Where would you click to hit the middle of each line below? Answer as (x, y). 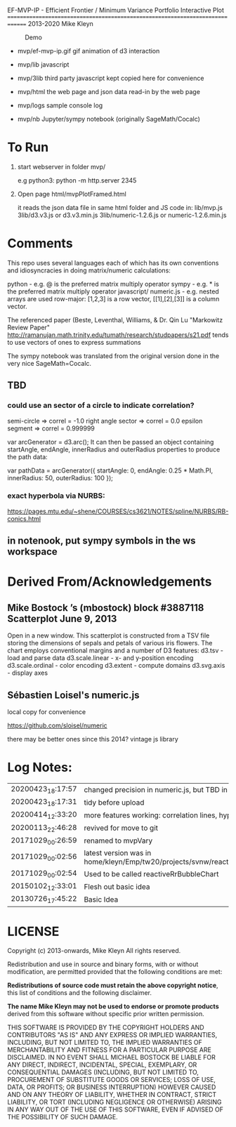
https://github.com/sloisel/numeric (57, 725)
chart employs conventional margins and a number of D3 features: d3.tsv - (115, 651)
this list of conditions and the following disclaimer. (80, 993)
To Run (28, 147)
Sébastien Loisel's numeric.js (73, 695)
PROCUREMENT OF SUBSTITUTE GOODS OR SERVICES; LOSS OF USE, (112, 1080)
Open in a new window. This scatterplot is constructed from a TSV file (109, 635)
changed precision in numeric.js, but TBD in (156, 789)
